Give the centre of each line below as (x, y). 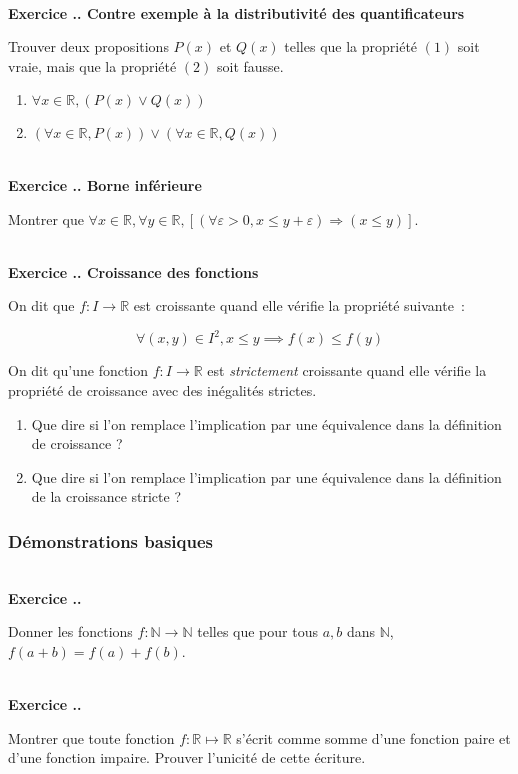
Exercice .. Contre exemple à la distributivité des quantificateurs (236, 12)
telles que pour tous (257, 631)
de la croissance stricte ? (106, 496)
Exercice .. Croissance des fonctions (133, 271)
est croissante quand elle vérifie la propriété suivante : (299, 305)
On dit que (41, 305)
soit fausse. (250, 65)
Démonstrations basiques (110, 540)
